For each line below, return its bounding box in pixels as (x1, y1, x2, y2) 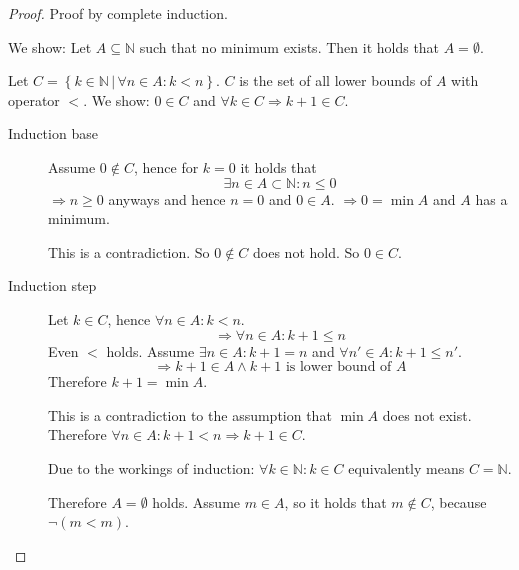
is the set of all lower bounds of (239, 70, 432, 91)
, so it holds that (284, 491, 387, 512)
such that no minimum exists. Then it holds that (139, 36, 440, 57)
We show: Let (8, 36, 92, 57)
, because (430, 491, 487, 512)
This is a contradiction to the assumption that (48, 404, 332, 425)
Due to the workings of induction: (48, 457, 255, 478)
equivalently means (348, 457, 465, 478)
